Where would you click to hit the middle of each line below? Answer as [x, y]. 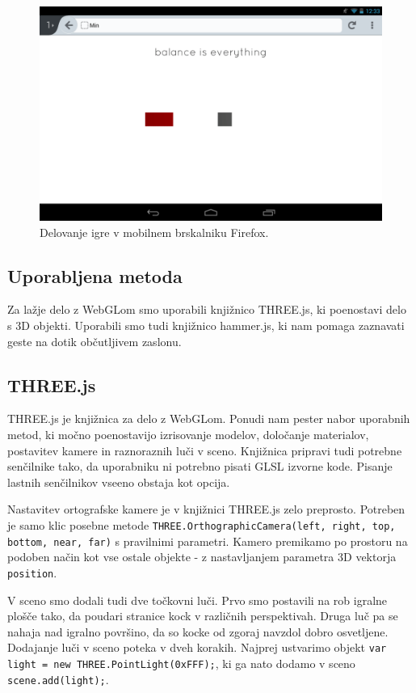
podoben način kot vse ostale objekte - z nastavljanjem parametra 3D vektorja [202, 557]
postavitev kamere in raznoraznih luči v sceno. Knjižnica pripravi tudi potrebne [205, 450]
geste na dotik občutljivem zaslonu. [95, 341]
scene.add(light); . [58, 679]
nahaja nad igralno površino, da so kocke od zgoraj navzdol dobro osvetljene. [198, 631]
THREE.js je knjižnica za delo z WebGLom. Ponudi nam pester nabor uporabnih [209, 418]
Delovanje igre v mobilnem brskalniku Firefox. [154, 232]
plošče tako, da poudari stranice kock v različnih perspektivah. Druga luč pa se [203, 616]
